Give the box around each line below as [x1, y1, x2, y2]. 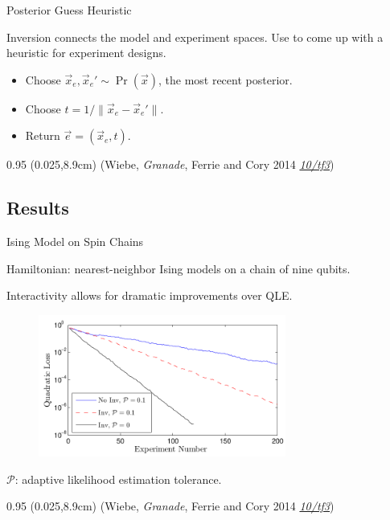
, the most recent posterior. [158, 71, 293, 88]
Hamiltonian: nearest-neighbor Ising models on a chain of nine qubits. [6, 260, 351, 276]
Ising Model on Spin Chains [6, 233, 144, 250]
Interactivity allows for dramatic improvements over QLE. [6, 287, 293, 304]
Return [25, 127, 60, 144]
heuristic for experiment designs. [6, 44, 166, 61]
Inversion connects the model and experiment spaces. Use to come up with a [6, 28, 384, 45]
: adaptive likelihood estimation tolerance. [14, 470, 222, 487]
